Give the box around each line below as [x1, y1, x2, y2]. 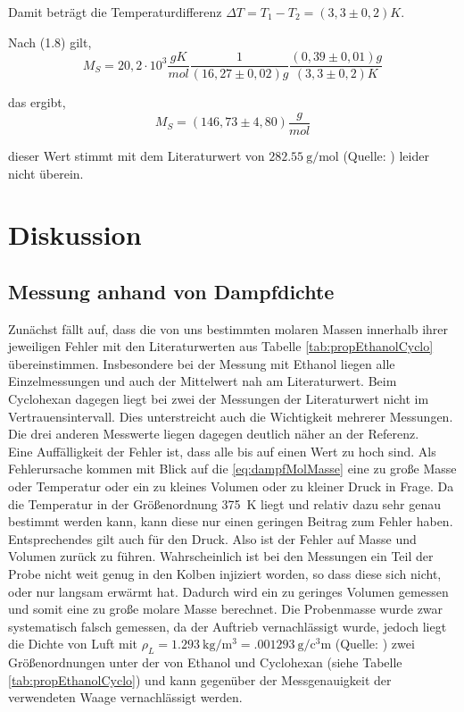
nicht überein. [8, 163, 84, 182]
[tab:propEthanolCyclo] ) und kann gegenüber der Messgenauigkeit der [8, 670, 392, 689]
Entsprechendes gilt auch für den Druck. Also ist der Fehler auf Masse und [8, 529, 417, 548]
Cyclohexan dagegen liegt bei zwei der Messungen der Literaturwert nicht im [8, 390, 429, 408]
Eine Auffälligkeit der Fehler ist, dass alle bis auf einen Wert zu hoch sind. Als [8, 441, 436, 460]
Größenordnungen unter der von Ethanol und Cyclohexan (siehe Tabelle [8, 653, 402, 672]
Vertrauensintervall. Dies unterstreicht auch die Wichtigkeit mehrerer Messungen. [8, 406, 453, 425]
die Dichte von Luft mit [8, 634, 138, 653]
